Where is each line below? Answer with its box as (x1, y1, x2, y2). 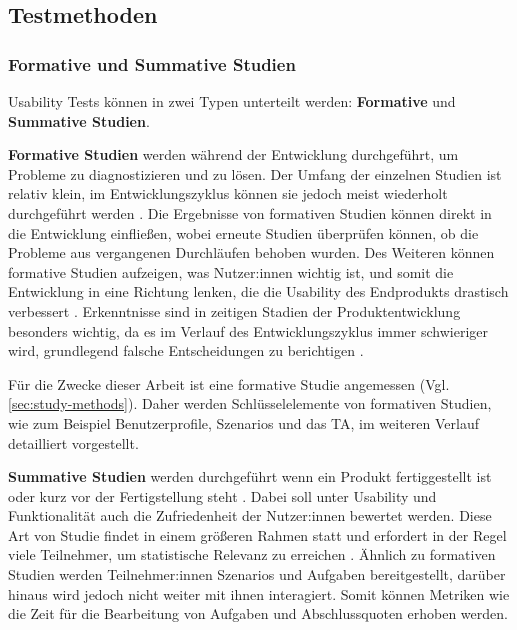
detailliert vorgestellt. (8, 432, 139, 453)
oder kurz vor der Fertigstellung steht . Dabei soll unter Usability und (8, 485, 437, 506)
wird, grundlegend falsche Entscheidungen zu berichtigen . (8, 340, 364, 361)
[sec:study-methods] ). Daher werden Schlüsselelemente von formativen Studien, (8, 393, 492, 414)
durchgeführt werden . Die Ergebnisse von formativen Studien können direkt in (8, 202, 492, 223)
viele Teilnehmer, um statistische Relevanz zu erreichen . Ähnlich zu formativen (8, 544, 496, 565)
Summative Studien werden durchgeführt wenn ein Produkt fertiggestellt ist (8, 466, 492, 487)
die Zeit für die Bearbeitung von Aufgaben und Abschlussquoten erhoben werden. (8, 603, 508, 624)
